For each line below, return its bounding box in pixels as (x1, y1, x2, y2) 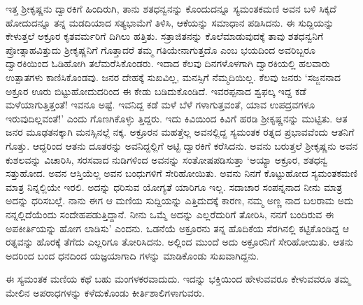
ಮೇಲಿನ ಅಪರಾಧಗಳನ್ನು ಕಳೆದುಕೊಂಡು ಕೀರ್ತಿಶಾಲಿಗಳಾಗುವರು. (6, 285, 205, 299)
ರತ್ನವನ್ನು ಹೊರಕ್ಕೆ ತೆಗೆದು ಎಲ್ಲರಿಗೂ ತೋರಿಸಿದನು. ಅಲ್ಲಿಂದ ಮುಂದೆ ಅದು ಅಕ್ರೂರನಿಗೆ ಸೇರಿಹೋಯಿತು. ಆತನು (6, 234, 353, 249)
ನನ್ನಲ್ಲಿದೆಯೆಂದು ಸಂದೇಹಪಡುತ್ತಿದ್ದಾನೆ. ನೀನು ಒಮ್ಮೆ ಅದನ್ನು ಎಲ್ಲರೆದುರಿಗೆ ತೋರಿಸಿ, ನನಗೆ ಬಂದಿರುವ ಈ (6, 206, 334, 221)
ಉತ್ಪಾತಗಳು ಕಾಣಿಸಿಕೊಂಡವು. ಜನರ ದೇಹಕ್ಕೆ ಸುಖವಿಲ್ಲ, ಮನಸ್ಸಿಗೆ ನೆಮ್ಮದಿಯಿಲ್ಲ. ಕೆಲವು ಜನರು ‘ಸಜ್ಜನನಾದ (6, 69, 341, 84)
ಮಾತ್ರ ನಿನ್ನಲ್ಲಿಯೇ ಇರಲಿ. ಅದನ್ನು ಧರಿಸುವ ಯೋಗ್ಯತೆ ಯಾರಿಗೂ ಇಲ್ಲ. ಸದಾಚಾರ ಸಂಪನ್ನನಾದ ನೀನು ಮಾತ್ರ (6, 179, 343, 194)
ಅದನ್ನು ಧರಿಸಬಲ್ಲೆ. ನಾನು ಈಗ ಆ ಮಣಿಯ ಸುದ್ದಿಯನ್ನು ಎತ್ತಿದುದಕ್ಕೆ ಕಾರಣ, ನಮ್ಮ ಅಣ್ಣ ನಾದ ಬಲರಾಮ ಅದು (6, 193, 354, 208)
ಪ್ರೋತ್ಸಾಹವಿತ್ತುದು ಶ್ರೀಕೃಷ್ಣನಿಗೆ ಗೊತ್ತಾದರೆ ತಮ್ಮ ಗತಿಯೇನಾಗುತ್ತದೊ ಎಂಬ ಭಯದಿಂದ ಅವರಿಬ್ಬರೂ (6, 42, 315, 57)
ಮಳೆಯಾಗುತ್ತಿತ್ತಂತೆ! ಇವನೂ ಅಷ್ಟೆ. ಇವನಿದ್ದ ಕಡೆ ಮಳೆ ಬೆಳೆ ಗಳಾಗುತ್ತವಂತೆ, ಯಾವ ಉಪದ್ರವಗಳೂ (6, 97, 315, 112)
